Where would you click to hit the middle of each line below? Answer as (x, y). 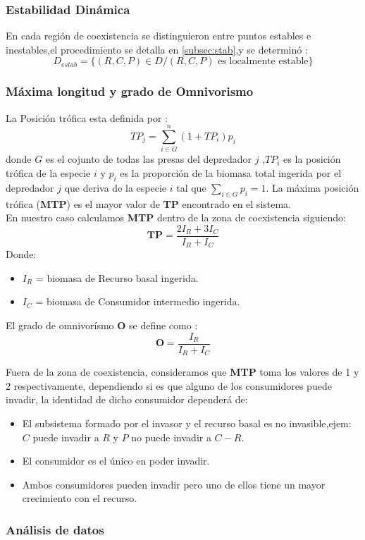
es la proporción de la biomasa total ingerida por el (231, 172)
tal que (191, 187)
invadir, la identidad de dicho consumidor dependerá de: (127, 399)
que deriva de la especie (116, 187)
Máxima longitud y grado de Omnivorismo (130, 91)
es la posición (312, 159)
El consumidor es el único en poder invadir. (116, 461)
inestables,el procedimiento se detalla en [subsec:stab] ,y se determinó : (157, 49)
